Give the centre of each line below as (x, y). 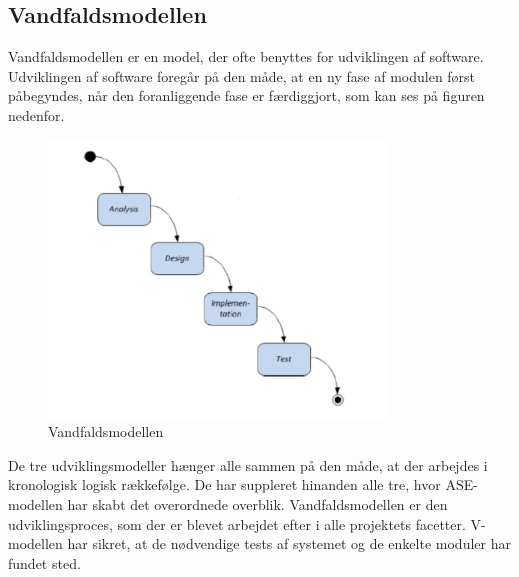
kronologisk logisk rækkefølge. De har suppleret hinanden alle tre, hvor (224, 484)
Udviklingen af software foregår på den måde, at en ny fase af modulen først (242, 75)
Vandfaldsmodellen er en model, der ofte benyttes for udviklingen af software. (246, 56)
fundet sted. (44, 562)
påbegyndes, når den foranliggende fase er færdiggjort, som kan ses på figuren (246, 95)
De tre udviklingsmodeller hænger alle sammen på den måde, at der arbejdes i (248, 464)
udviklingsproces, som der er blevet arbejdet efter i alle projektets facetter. (237, 523)
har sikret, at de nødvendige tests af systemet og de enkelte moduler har (289, 543)
